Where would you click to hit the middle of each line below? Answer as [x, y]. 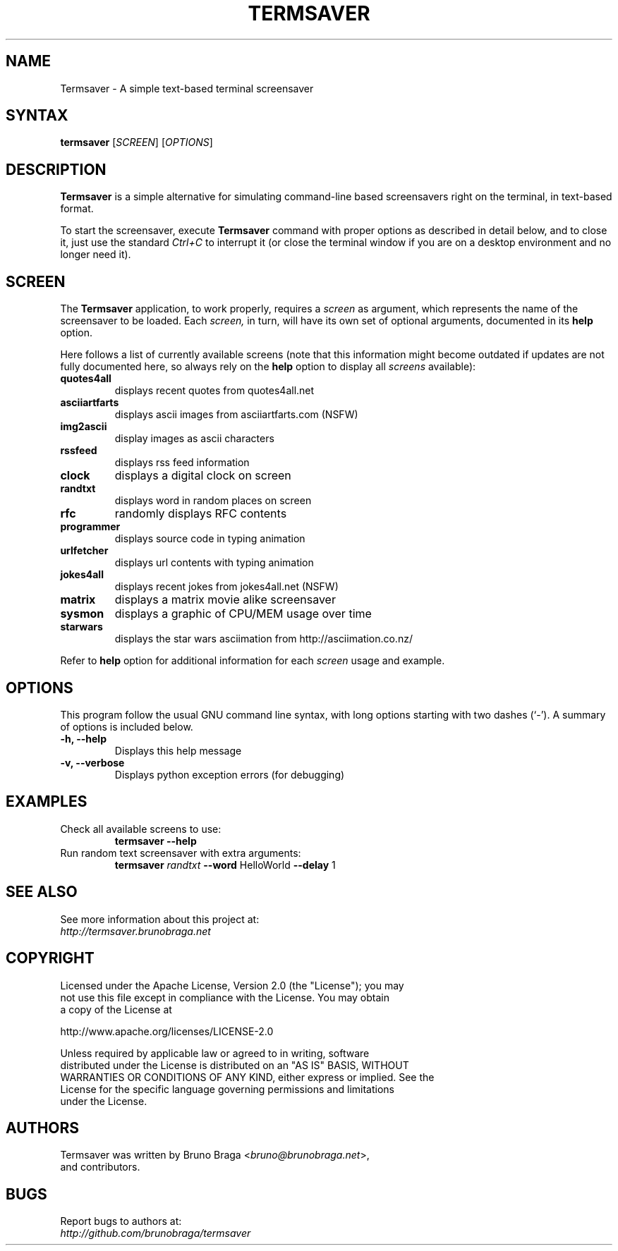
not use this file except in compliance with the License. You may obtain [225, 997]
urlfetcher [84, 551]
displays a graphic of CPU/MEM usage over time [243, 614]
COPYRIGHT [50, 958]
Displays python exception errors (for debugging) [230, 774]
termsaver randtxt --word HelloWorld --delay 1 [225, 865]
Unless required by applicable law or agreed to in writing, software [215, 1053]
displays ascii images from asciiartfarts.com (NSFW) [236, 415]
